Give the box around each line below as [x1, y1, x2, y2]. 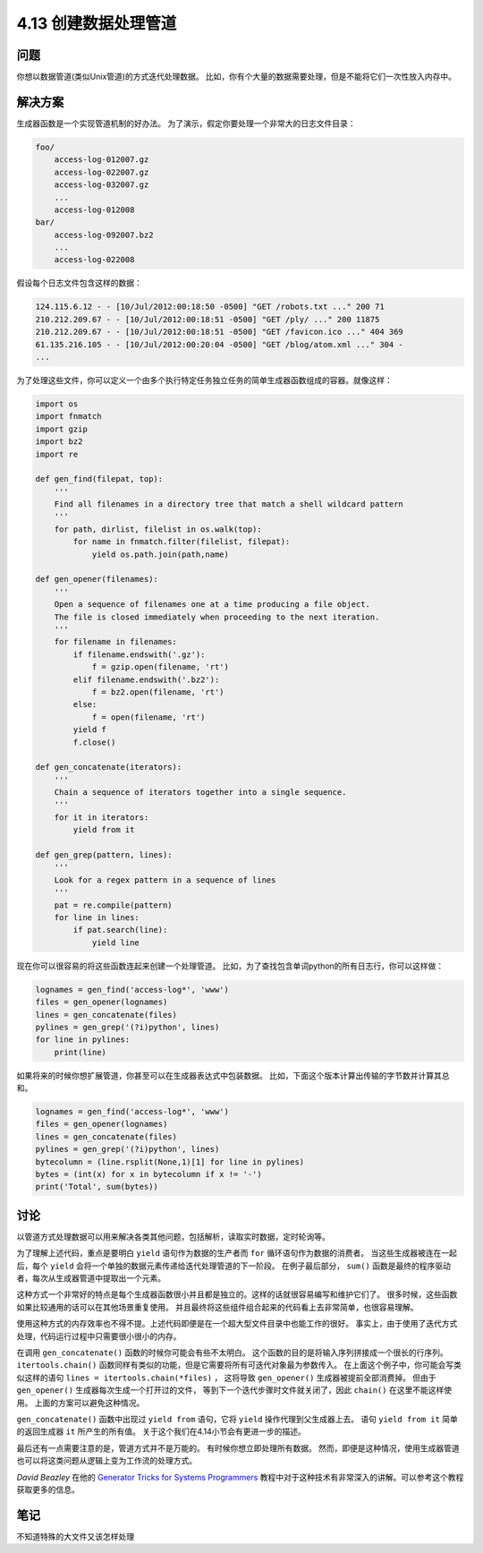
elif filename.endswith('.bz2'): [72, 674, 220, 685]
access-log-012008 [54, 204, 135, 215]
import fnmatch [35, 412, 102, 422]
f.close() [72, 737, 116, 747]
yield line [91, 937, 140, 948]
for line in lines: [54, 912, 140, 922]
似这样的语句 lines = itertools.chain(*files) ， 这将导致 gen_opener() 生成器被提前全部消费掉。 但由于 [16, 1372, 437, 1383]
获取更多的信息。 [16, 1484, 80, 1495]
